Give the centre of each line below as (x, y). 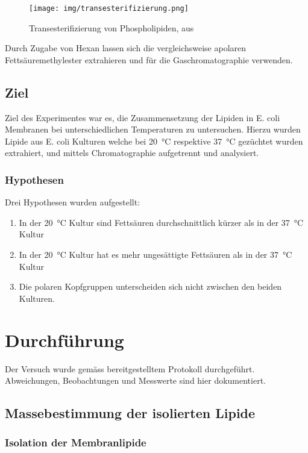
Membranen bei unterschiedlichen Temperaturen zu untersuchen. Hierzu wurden (153, 129)
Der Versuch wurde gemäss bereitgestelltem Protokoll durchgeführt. (130, 368)
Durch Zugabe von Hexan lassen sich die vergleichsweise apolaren (126, 48)
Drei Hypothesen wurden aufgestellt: (73, 202)
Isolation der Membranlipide (76, 442)
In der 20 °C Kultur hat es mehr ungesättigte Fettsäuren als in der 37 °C (156, 255)
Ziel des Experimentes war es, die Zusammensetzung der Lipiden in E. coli (143, 117)
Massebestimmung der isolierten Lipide (130, 413)
